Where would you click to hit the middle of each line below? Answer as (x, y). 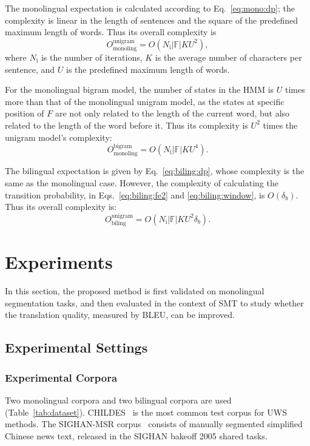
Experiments (59, 262)
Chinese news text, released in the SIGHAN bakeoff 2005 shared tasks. (136, 435)
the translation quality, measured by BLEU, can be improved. (120, 315)
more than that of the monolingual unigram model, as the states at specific (145, 101)
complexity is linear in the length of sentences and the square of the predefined (152, 20)
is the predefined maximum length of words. (148, 69)
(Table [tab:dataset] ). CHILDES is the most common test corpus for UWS (146, 412)
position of (25, 113)
